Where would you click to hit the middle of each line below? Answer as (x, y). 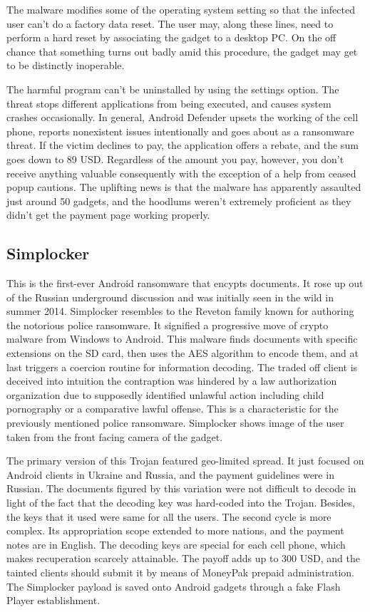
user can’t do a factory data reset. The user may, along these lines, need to (170, 23)
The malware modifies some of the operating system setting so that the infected (181, 9)
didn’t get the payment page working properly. (108, 215)
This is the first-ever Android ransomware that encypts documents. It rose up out (185, 283)
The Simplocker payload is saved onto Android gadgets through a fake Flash (174, 586)
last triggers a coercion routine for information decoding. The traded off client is (182, 367)
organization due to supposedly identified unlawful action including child (165, 394)
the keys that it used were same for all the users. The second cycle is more (169, 516)
